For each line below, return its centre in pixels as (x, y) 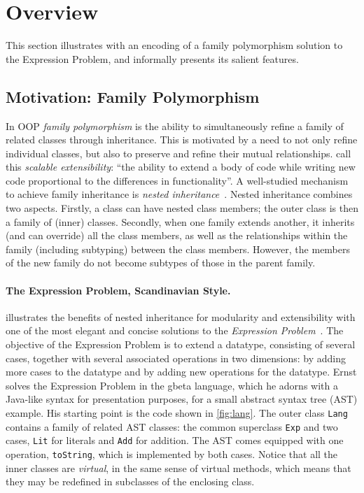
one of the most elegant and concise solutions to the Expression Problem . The (175, 330)
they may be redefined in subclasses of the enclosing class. (130, 481)
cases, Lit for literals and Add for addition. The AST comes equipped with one (175, 440)
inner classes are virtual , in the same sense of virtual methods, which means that (178, 467)
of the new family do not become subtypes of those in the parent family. (161, 263)
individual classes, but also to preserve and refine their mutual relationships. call (178, 153)
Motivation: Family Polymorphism (133, 96)
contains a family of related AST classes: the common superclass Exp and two (172, 426)
